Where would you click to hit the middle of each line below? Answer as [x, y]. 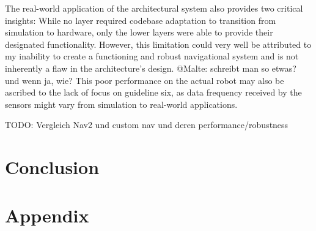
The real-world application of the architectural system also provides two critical [154, 8]
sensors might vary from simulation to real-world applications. [121, 104]
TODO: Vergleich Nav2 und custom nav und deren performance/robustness [147, 125]
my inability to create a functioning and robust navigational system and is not [152, 56]
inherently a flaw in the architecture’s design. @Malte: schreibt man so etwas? [151, 68]
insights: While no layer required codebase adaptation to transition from [141, 20]
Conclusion [52, 167]
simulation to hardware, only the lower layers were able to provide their [139, 32]
